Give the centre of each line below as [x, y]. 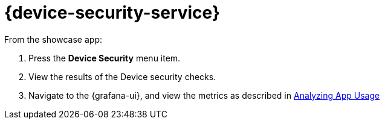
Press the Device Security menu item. [105, 58]
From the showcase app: [53, 39]
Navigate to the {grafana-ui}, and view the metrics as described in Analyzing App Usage [204, 95]
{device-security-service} [112, 13]
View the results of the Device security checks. [122, 76]
